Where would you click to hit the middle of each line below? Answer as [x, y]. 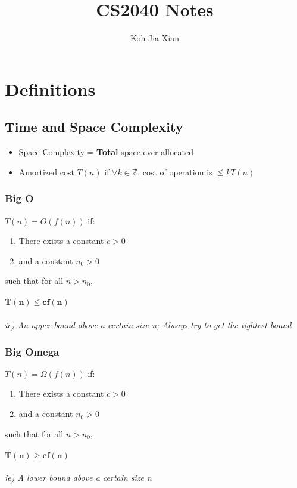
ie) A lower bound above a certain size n [78, 478]
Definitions [50, 89]
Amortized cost [46, 172]
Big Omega [32, 351]
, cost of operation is [175, 172]
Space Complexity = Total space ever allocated [106, 152]
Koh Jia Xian [155, 38]
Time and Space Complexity [94, 127]
